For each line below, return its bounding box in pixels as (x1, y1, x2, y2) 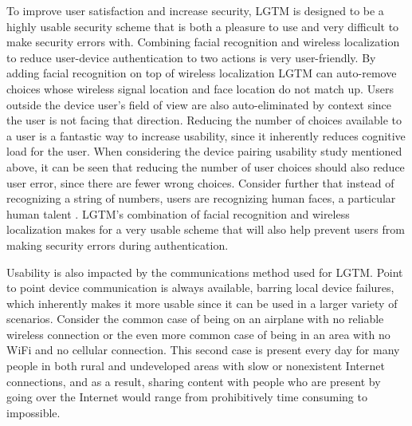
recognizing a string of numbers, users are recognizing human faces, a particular (6, 190, 396, 207)
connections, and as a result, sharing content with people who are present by (6, 373, 381, 389)
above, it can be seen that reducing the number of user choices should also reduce (6, 158, 405, 175)
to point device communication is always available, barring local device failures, (6, 279, 394, 296)
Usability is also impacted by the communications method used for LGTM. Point (6, 263, 403, 280)
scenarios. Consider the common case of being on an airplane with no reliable (6, 310, 384, 327)
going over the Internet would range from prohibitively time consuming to (6, 389, 367, 405)
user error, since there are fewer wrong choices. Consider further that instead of (6, 174, 394, 191)
